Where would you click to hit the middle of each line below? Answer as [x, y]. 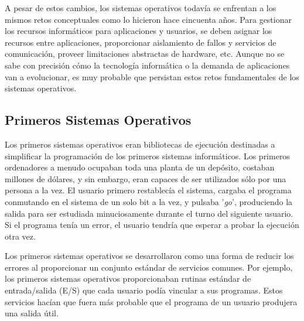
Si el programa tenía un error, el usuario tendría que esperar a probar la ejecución [152, 225]
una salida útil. [32, 313]
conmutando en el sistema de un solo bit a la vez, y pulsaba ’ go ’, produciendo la [149, 201]
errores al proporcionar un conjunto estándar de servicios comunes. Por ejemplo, [149, 267]
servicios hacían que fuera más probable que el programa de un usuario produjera [151, 301]
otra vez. [20, 236]
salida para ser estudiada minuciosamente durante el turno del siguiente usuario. [149, 213]
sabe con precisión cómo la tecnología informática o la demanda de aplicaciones [147, 65]
